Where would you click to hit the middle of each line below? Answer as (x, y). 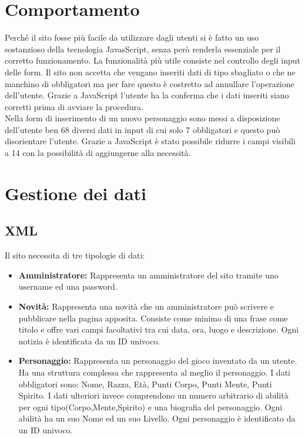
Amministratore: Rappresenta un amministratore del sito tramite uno (148, 275)
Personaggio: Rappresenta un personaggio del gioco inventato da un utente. (158, 361)
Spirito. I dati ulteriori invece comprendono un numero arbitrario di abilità (153, 395)
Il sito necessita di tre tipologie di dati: (75, 255)
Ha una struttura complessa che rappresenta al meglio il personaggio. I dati (154, 372)
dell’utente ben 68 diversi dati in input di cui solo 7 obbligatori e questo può (143, 129)
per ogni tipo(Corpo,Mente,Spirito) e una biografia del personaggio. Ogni (150, 407)
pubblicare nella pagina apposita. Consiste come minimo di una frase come (153, 318)
